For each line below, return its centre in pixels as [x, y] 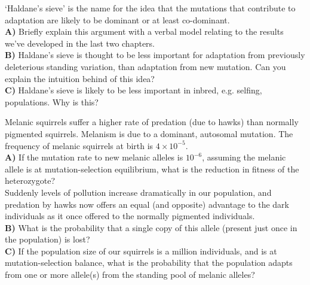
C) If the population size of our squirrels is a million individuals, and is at [141, 251]
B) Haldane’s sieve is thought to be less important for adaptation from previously [155, 55]
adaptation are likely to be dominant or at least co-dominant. [117, 19]
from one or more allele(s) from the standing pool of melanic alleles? [130, 275]
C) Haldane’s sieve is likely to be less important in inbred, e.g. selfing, [133, 90]
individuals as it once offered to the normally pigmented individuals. [130, 216]
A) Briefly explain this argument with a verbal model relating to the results [144, 31]
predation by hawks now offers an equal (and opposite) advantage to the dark [147, 204]
